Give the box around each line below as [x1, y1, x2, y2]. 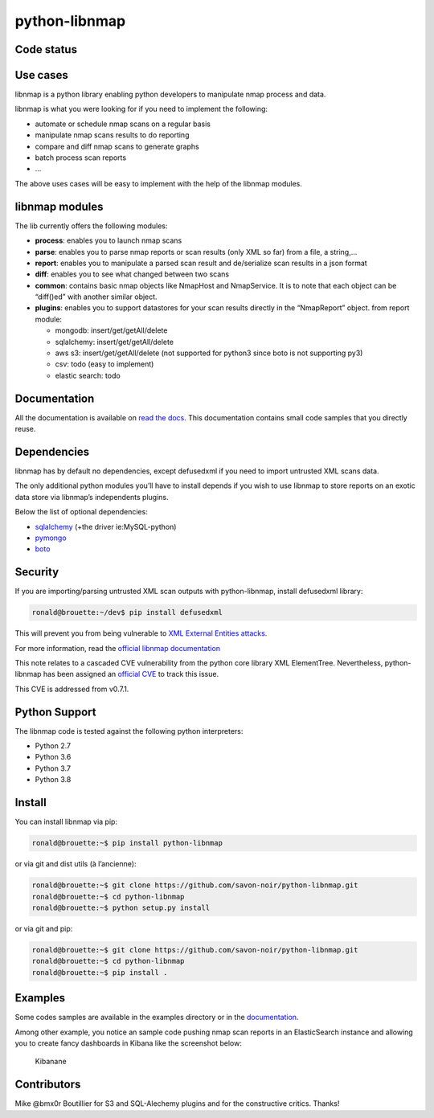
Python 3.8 [35, 775, 72, 784]
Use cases [14, 68, 68, 82]
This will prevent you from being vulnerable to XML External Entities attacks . [14, 629, 268, 638]
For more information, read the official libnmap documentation [14, 643, 221, 653]
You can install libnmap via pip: [14, 817, 118, 827]
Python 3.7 [35, 764, 72, 773]
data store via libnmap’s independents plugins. [14, 492, 169, 502]
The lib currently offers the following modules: [14, 221, 168, 231]
